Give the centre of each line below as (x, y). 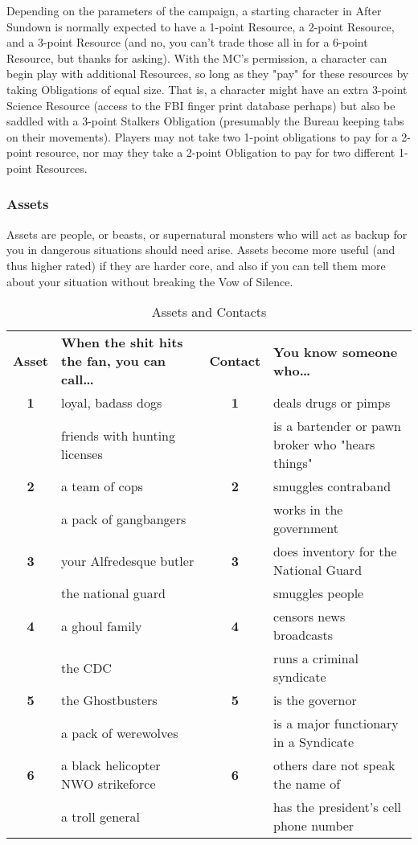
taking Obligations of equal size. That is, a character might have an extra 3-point (207, 89)
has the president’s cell (338, 807)
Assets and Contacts (209, 312)
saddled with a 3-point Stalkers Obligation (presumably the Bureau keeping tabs (205, 121)
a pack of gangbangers (124, 519)
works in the (308, 510)
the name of (307, 784)
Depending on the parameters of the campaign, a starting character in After (194, 10)
